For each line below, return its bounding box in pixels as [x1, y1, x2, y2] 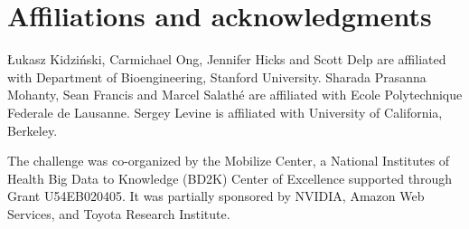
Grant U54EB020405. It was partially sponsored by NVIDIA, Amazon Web [7, 186, 425, 205]
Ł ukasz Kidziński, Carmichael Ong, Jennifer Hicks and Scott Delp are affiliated [7, 50, 446, 69]
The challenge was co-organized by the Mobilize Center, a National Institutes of [7, 151, 450, 170]
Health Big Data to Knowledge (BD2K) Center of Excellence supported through [7, 168, 452, 187]
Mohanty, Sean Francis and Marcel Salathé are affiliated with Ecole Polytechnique [7, 85, 463, 104]
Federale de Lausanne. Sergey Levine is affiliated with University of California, [7, 102, 443, 121]
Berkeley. [7, 120, 58, 139]
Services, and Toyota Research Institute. [7, 204, 230, 223]
